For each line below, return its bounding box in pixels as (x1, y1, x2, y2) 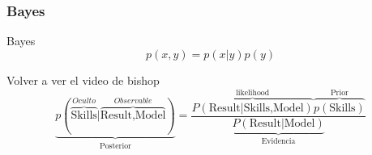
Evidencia (261, 136, 296, 145)
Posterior (99, 141, 131, 150)
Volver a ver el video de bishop (6, 71, 160, 88)
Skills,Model (243, 102, 304, 114)
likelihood (236, 88, 270, 97)
